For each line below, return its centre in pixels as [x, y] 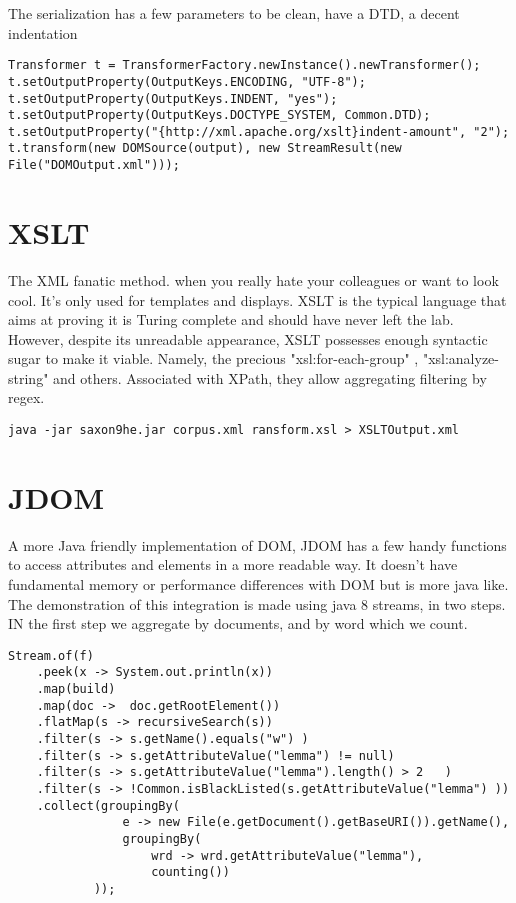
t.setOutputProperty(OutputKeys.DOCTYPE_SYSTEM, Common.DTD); [219, 115]
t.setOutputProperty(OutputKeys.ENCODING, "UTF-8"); [187, 81]
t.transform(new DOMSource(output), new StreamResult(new [205, 148]
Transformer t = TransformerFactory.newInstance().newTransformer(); [244, 65]
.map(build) [76, 689]
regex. [26, 397]
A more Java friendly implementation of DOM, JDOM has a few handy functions [257, 544]
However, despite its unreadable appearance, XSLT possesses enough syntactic [248, 338]
